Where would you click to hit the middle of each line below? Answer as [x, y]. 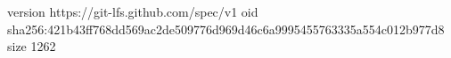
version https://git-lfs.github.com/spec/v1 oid [133, 11]
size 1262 [32, 46]
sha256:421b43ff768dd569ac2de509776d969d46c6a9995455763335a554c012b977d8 [226, 29]
